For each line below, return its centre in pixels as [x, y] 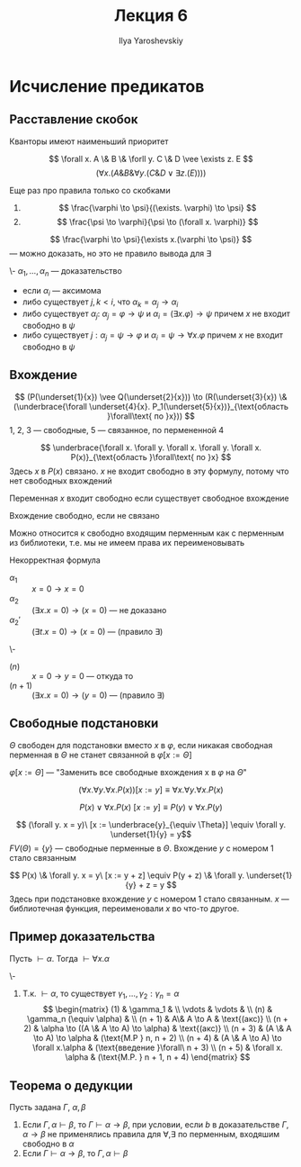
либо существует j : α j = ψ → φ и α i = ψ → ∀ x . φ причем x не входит [153, 336]
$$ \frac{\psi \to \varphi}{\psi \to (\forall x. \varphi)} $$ [158, 222]
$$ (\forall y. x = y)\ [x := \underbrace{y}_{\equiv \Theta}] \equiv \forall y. [151, 824]
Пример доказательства [82, 937]
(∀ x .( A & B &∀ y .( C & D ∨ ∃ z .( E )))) [151, 173]
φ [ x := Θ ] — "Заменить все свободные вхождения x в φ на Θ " [128, 772]
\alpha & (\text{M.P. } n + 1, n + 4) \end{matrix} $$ [158, 1057]
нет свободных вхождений [61, 480]
